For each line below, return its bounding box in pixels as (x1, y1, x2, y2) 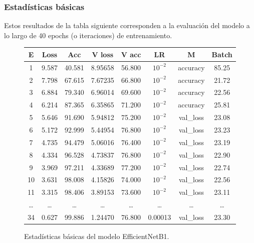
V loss (92, 49, 114, 59)
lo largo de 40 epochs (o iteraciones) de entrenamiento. (4, 30, 172, 40)
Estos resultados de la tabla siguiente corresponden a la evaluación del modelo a (4, 20, 250, 31)
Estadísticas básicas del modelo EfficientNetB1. (24, 230, 169, 241)
